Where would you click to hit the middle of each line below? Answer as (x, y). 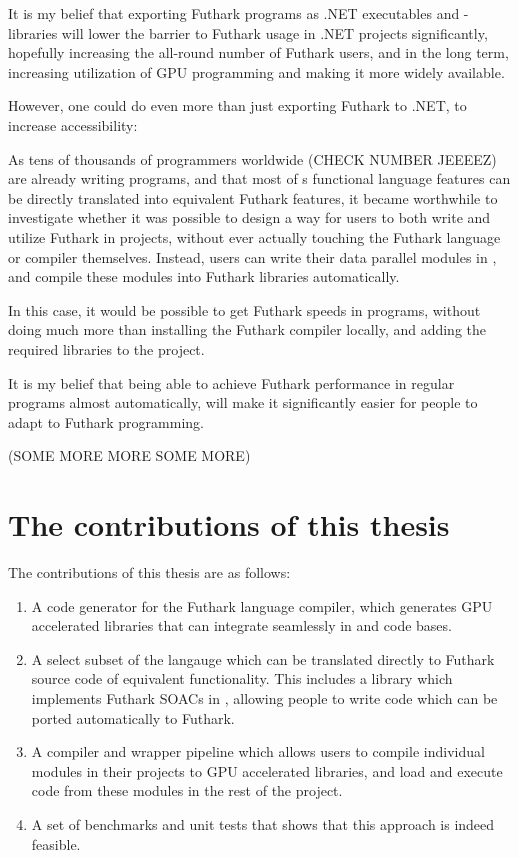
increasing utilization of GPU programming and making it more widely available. (256, 71)
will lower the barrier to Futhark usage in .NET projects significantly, (274, 32)
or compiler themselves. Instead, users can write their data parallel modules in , (252, 256)
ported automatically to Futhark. (133, 717)
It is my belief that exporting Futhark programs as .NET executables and (234, 13)
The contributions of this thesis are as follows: (149, 572)
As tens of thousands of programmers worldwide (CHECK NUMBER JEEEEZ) (252, 158)
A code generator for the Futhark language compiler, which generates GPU (262, 605)
